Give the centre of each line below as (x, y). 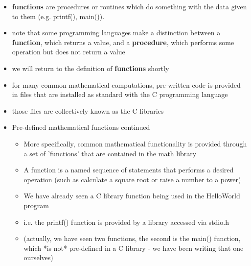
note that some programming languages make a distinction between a (116, 33)
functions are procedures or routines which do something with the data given (129, 6)
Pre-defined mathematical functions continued (81, 127)
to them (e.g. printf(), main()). (58, 16)
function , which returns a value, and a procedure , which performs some (123, 42)
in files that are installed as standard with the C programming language (120, 94)
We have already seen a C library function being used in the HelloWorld (132, 196)
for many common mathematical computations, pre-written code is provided (126, 85)
